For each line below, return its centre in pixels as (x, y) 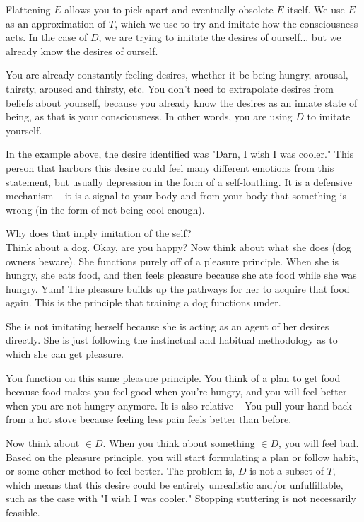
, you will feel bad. (319, 443)
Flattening (28, 9)
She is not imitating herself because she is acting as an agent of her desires (168, 326)
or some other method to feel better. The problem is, (121, 471)
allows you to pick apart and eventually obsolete (169, 9)
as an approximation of (56, 23)
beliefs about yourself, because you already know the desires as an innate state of (182, 102)
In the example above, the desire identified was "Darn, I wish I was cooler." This (180, 154)
